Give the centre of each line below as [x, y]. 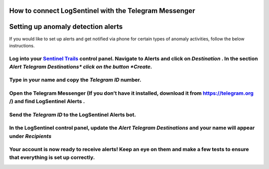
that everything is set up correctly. [52, 158]
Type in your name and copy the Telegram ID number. [75, 80]
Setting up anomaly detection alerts [66, 27]
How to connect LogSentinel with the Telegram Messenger [102, 11]
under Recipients [30, 136]
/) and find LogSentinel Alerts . [47, 101]
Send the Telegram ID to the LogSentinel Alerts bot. [73, 115]
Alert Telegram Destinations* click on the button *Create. [81, 66]
